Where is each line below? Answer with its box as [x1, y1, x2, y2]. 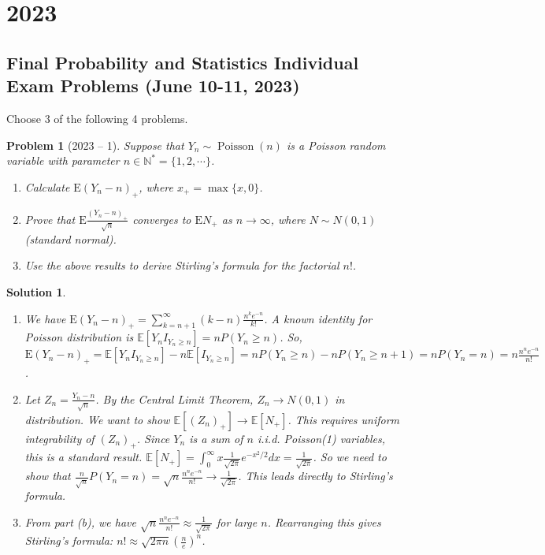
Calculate [24, 178, 70, 195]
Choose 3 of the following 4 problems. [6, 110, 188, 126]
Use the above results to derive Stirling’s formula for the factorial [24, 257, 339, 274]
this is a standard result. [24, 449, 143, 465]
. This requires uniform [287, 411, 400, 427]
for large [217, 513, 258, 530]
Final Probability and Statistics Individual [6, 50, 359, 74]
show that [24, 467, 71, 484]
